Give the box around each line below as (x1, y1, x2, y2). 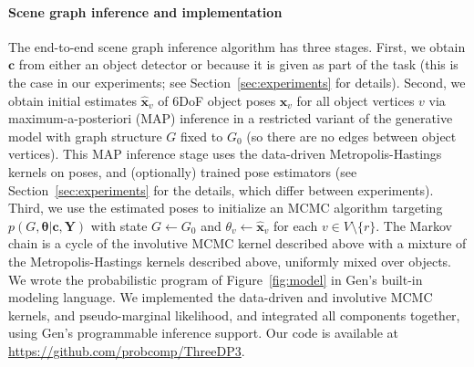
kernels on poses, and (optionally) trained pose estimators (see (8, 162, 357, 181)
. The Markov (376, 215, 452, 235)
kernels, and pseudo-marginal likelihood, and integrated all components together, (8, 305, 460, 324)
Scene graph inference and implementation (8, 2, 283, 21)
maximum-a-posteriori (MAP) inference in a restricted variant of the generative (8, 109, 453, 128)
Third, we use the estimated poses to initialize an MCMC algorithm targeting (8, 198, 443, 217)
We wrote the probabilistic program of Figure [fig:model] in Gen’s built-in (8, 269, 423, 288)
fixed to (180, 126, 223, 145)
